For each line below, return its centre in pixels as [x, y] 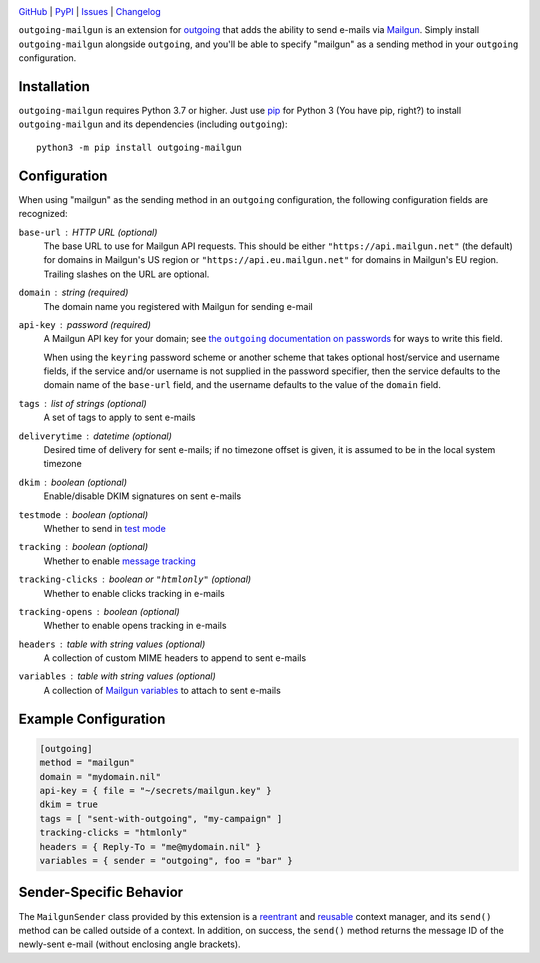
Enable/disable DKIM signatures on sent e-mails [142, 496]
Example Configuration [92, 718]
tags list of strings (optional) [82, 403]
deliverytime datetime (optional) [95, 436]
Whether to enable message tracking [120, 561]
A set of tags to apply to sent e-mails [119, 417]
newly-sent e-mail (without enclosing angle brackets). [129, 944]
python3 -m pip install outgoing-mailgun [139, 147]
